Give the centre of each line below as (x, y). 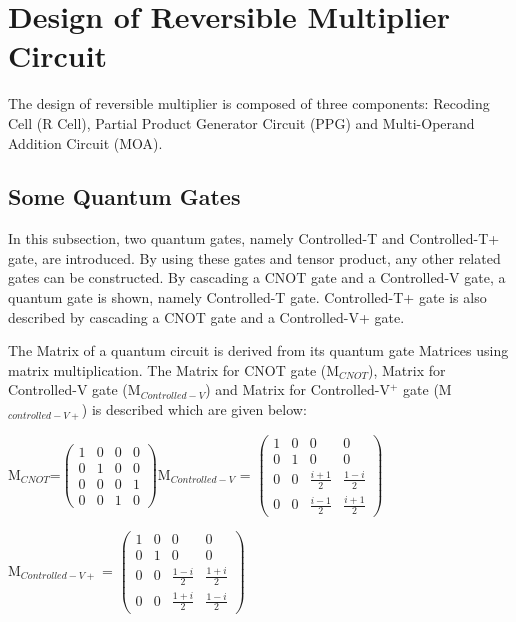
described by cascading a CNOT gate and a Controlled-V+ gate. (206, 316)
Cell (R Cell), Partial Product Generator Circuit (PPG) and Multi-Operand (241, 122)
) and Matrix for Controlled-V (298, 389)
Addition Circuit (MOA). (85, 142)
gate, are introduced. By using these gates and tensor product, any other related (254, 257)
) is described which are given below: (194, 409)
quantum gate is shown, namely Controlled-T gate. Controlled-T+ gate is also (247, 297)
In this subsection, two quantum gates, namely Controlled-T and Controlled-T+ (254, 238)
